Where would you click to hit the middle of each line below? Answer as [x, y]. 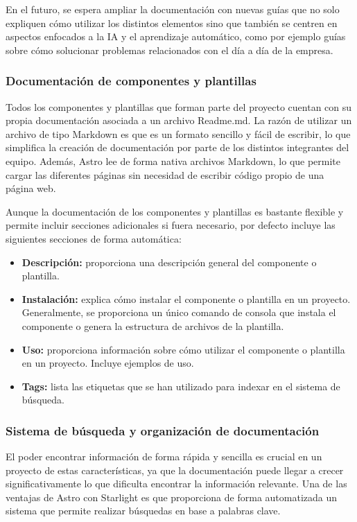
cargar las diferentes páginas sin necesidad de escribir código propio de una [165, 174]
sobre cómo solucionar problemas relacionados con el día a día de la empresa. [169, 50]
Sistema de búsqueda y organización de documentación [163, 430]
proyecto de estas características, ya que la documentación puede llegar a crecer [175, 470]
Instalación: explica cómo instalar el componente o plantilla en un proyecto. [186, 298]
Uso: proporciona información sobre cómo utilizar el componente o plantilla [183, 349]
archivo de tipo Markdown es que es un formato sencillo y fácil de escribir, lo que [178, 133]
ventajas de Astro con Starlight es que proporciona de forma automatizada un [172, 497]
